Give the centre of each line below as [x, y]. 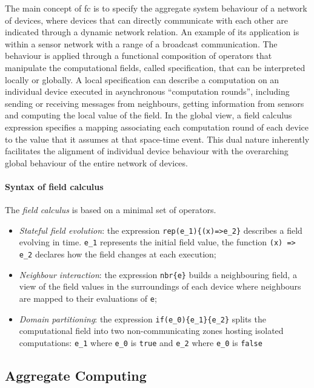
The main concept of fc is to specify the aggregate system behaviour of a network [156, 8]
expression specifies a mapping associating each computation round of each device [157, 127]
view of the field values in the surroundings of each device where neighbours [160, 286]
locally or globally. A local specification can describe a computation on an [142, 79]
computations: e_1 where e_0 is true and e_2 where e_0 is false [141, 342]
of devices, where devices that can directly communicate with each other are [146, 20]
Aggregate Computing [76, 375]
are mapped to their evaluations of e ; [88, 298]
